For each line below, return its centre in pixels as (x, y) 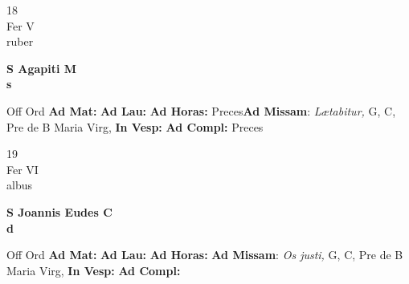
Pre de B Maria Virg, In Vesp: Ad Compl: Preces (135, 126)
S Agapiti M (42, 68)
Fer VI (22, 169)
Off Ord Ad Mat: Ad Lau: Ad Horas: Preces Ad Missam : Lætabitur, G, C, (201, 110)
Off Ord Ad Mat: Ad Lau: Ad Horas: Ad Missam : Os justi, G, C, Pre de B (205, 255)
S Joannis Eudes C (59, 211)
